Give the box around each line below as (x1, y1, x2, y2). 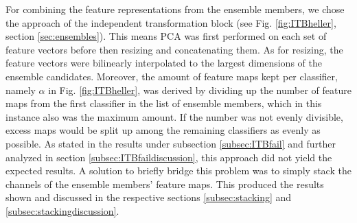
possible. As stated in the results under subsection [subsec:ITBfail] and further (5, 136, 336, 150)
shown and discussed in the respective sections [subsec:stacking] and (5, 190, 292, 204)
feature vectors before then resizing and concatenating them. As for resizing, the (5, 42, 343, 56)
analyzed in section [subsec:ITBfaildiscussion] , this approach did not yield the (5, 150, 332, 164)
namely (5, 82, 36, 97)
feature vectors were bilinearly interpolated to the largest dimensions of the (5, 56, 322, 70)
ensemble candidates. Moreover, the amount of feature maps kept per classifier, (5, 69, 338, 83)
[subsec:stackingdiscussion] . (5, 203, 119, 218)
